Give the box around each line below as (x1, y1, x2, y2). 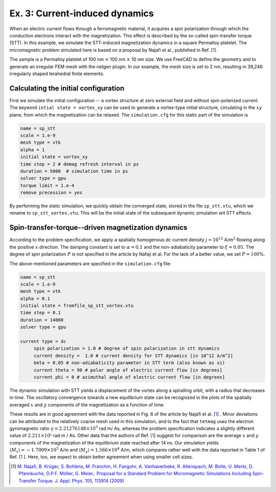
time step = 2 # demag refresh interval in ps (20, 161, 139, 167)
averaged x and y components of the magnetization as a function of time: (9, 402, 165, 408)
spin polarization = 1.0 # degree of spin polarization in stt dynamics (33, 345, 220, 352)
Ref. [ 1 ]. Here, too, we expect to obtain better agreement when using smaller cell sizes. (9, 454, 194, 460)
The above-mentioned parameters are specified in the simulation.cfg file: (9, 261, 171, 267)
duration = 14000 (20, 317, 64, 323)
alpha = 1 (20, 147, 45, 153)
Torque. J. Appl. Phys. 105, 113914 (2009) (37, 478, 125, 484)
